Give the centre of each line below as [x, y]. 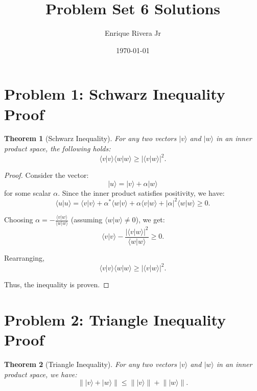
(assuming [87, 220]
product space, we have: [41, 374]
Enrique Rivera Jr [133, 33]
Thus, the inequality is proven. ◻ [57, 284]
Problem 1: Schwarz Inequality [115, 94]
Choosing [19, 220]
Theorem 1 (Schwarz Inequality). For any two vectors [90, 138]
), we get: [150, 220]
